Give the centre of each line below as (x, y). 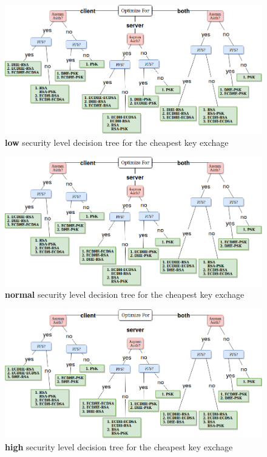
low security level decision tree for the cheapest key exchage (117, 142)
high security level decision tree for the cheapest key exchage (119, 446)
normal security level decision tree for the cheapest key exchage (125, 294)
